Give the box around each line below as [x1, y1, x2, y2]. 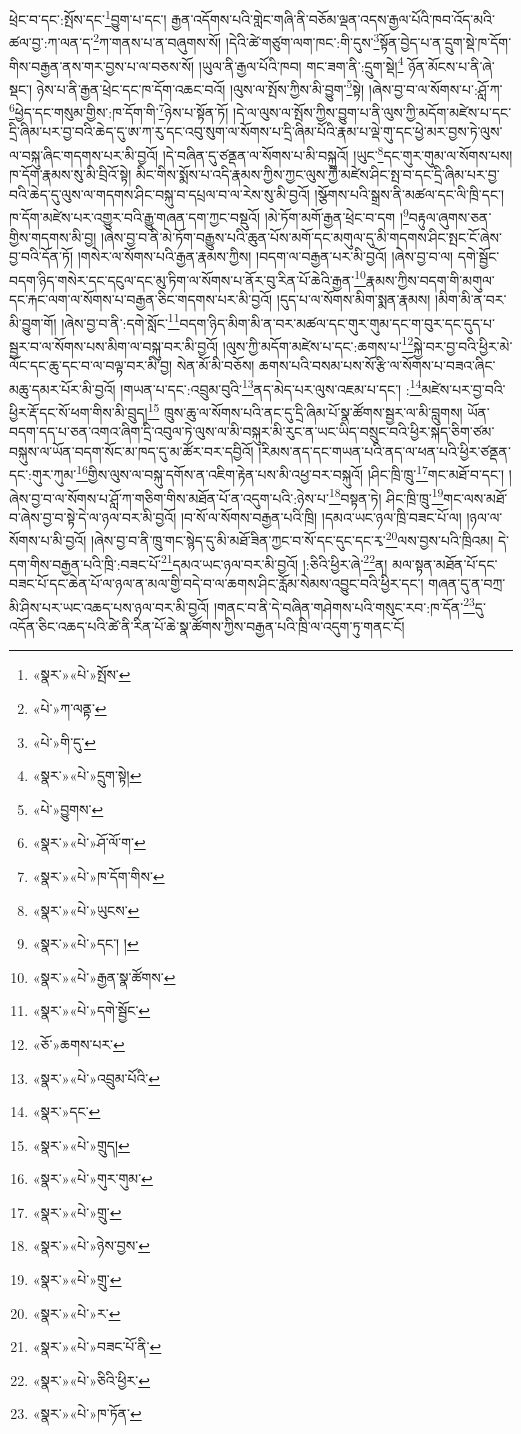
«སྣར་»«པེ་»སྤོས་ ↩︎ [32, 664, 131, 685]
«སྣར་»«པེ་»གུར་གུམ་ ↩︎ [32, 1168, 153, 1189]
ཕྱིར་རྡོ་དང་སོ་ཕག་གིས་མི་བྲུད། [9, 401, 148, 422]
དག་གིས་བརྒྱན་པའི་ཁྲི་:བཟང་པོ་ [9, 553, 161, 574]
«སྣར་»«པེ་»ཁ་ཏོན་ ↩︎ [32, 1403, 142, 1424]
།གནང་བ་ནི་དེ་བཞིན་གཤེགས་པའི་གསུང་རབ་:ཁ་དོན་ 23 [213, 593, 475, 617]
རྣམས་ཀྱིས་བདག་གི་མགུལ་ [365, 269, 495, 290]
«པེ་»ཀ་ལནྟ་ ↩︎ [32, 697, 107, 718]
